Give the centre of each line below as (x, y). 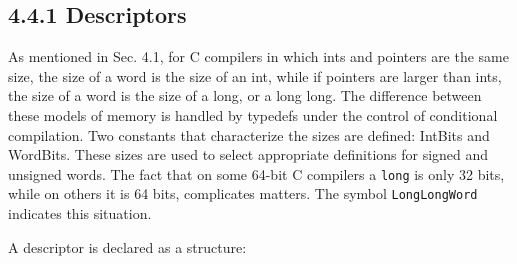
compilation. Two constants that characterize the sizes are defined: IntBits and (249, 134)
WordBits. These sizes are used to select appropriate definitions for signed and (248, 154)
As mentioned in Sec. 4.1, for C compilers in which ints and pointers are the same (259, 56)
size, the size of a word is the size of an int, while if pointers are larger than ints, (255, 75)
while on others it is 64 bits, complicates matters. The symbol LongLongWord (243, 193)
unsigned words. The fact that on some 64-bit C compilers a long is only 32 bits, (256, 173)
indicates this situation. (80, 213)
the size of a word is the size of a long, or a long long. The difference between (245, 95)
